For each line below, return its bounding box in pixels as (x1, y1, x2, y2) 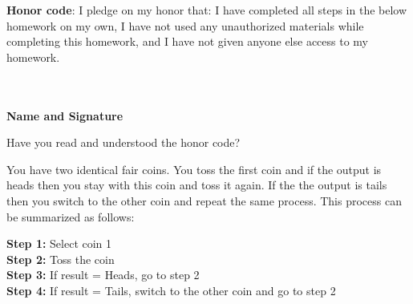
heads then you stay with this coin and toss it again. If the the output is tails (6, 176, 387, 193)
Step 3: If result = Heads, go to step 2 (6, 266, 200, 283)
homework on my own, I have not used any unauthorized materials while (6, 17, 364, 34)
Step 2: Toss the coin (6, 250, 115, 267)
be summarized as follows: (6, 208, 135, 225)
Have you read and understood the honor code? (6, 134, 241, 151)
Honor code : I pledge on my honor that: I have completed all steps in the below (6, 2, 407, 18)
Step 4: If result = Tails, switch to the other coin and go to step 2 (6, 282, 336, 298)
